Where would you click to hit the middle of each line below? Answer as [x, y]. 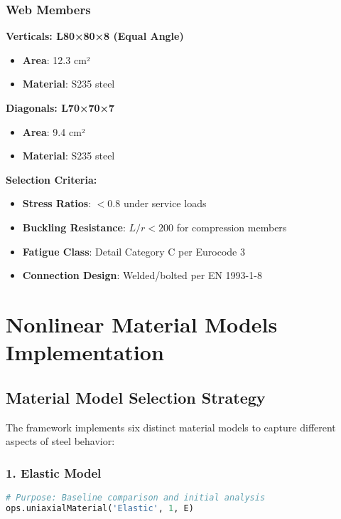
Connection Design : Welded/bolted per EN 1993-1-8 [142, 275]
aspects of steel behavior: [60, 441]
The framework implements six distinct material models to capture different [171, 427]
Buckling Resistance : [74, 227]
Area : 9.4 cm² [54, 131]
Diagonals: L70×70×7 [60, 108]
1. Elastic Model [54, 472]
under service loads [165, 203]
